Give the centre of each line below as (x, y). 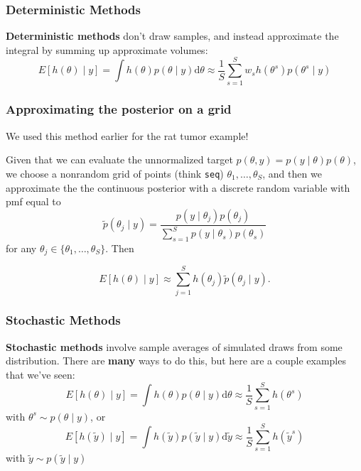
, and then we (292, 173)
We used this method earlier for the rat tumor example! (127, 135)
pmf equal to (33, 201)
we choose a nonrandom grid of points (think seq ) (115, 173)
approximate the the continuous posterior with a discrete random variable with (178, 187)
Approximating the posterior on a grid (119, 109)
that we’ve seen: (41, 374)
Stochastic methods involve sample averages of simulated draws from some (174, 346)
